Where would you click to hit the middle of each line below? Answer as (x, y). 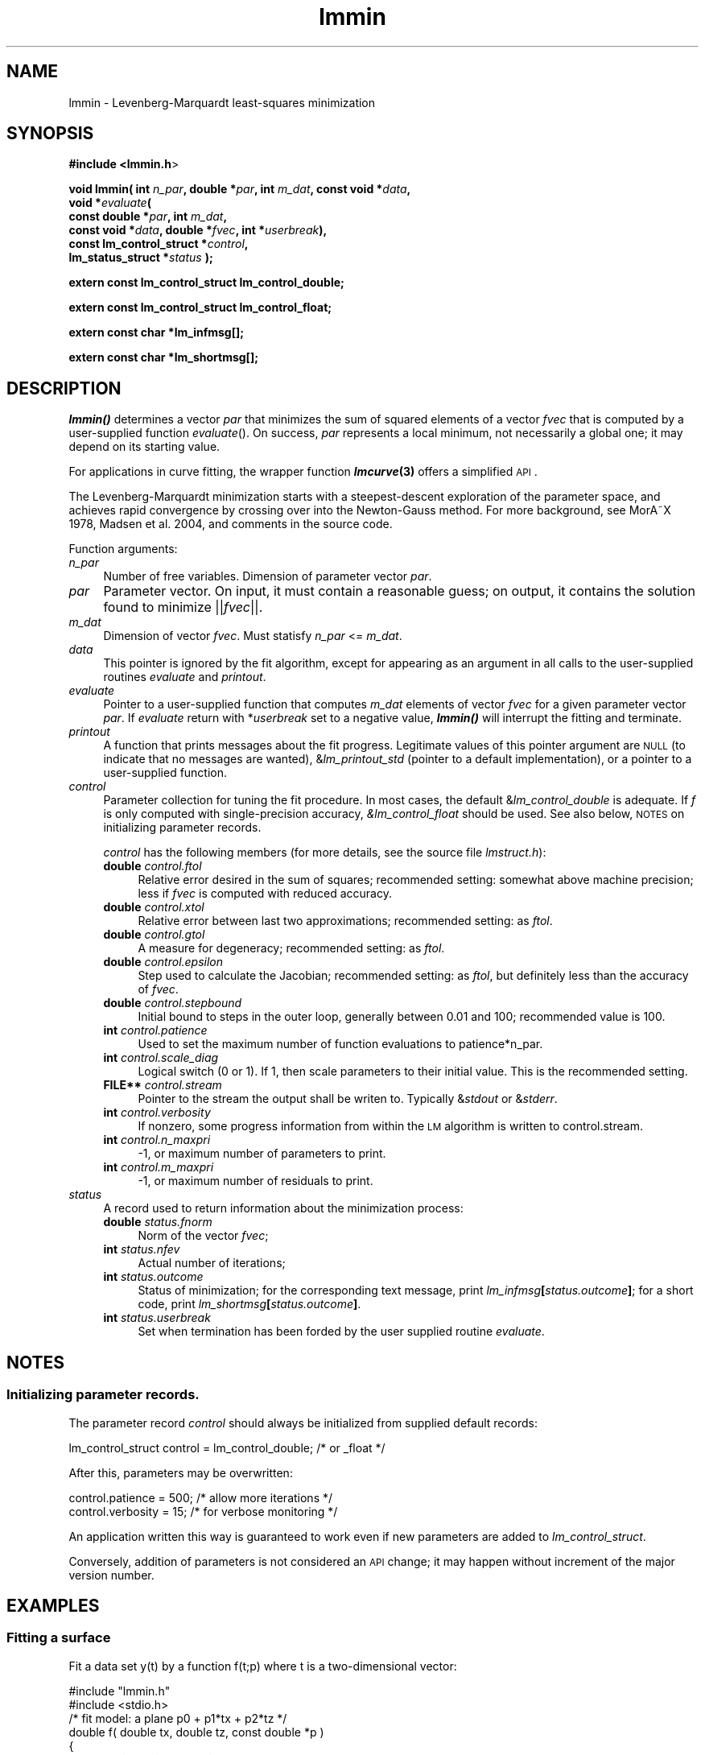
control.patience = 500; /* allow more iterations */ (201, 1497)
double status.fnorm (158, 1222)
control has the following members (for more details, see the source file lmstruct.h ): (325, 853)
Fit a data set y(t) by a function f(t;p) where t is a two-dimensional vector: (263, 1666)
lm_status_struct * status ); (141, 258)
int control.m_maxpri (159, 1167)
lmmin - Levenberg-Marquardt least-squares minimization (222, 102)
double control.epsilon (163, 962)
